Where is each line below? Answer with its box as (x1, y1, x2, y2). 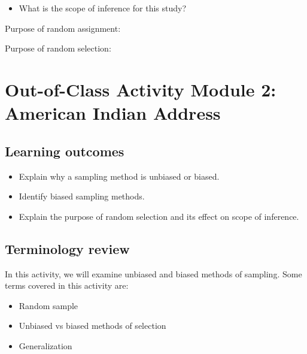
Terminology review (5, 239, 130, 258)
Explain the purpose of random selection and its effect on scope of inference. (19, 210, 299, 222)
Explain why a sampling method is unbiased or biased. (19, 170, 220, 182)
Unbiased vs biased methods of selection (19, 319, 166, 332)
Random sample (19, 299, 78, 311)
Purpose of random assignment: (5, 22, 121, 34)
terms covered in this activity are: (5, 279, 129, 292)
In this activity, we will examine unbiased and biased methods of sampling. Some (5, 267, 302, 280)
